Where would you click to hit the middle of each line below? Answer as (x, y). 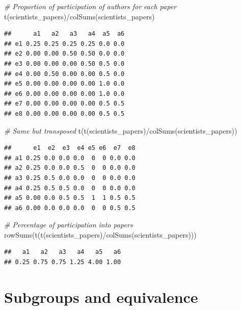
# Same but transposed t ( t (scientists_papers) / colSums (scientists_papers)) (121, 130)
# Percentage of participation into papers (69, 225)
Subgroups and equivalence (101, 296)
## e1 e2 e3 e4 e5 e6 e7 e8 (70, 148)
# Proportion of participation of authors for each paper (90, 6)
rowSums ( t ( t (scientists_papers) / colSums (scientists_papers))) (100, 234)
